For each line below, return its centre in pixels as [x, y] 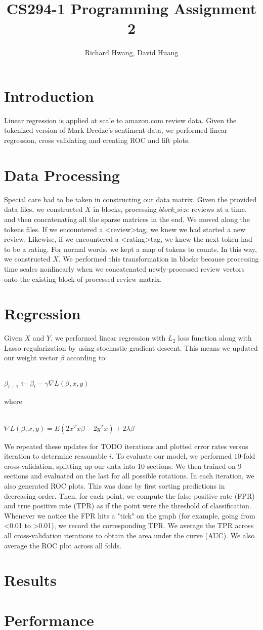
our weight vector [31, 358]
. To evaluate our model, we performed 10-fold [183, 456]
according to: [87, 358]
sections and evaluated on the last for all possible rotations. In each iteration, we [129, 476]
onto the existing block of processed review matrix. [83, 279]
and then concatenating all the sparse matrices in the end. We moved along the [127, 219]
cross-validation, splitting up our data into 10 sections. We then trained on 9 [123, 466]
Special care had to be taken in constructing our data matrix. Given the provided [130, 199]
